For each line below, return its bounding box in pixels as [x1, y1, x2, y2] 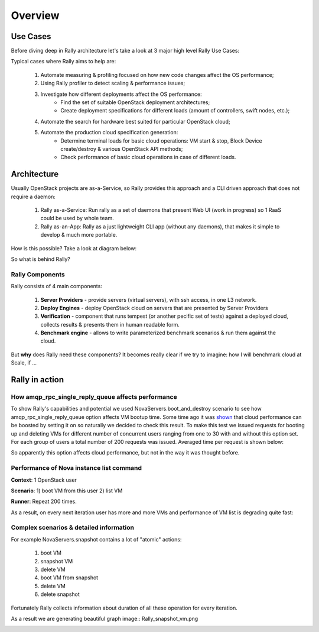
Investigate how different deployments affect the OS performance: [40, 91, 202, 98]
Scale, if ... [11, 359, 37, 366]
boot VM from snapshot [40, 574, 99, 581]
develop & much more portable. [40, 231, 118, 238]
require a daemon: [11, 193, 56, 200]
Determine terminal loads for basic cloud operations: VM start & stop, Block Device [60, 137, 262, 144]
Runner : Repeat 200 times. [11, 498, 77, 505]
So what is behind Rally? [11, 256, 71, 263]
